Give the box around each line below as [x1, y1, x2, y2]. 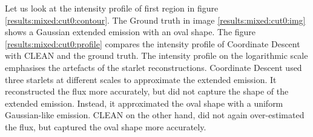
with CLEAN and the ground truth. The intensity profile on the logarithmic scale [5, 49, 308, 62]
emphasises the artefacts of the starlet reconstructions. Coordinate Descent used [5, 61, 302, 73]
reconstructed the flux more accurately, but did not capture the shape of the [5, 85, 289, 98]
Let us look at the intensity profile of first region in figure [5, 2, 219, 14]
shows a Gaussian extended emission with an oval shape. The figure [5, 25, 256, 38]
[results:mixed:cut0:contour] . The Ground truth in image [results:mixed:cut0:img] [5, 13, 306, 26]
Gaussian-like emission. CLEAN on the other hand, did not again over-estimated [5, 109, 305, 121]
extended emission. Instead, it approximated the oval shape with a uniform [5, 96, 283, 109]
